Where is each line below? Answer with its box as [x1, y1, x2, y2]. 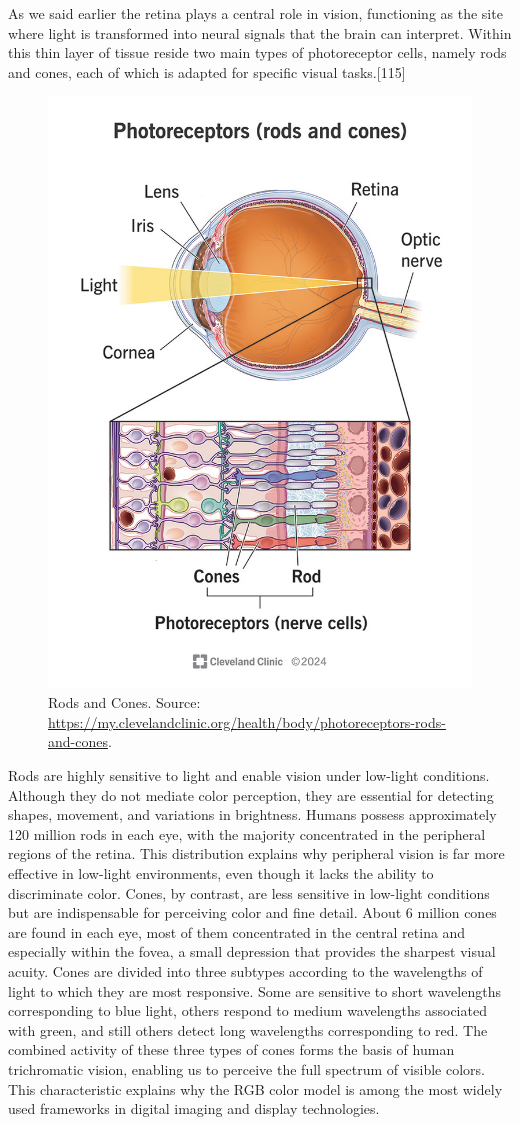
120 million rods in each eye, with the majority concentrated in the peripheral [8, 823, 486, 844]
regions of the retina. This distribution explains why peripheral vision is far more [8, 843, 505, 864]
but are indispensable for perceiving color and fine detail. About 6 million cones [8, 902, 497, 923]
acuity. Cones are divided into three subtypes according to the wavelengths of [8, 961, 483, 981]
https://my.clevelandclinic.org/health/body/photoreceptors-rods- [48, 711, 446, 732]
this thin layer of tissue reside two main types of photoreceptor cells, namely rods [8, 42, 507, 63]
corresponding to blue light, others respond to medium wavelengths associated [8, 1000, 487, 1021]
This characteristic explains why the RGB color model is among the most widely [8, 1078, 503, 1099]
